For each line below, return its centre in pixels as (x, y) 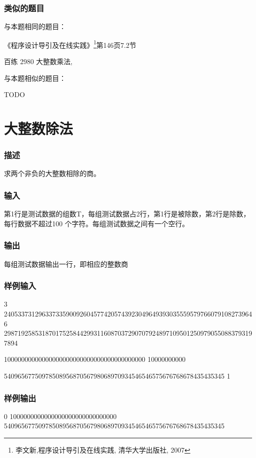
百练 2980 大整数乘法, (38, 61)
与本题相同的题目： (35, 26)
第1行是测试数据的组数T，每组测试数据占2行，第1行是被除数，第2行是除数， (127, 214)
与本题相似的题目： (35, 78)
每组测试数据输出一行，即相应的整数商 (66, 264)
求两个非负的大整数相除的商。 (52, 173)
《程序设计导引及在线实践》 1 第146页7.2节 (70, 44)
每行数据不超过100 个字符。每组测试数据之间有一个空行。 (96, 223)
